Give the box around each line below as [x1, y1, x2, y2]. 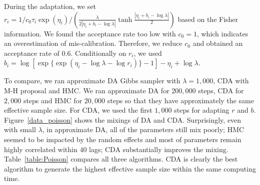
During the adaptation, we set [4, 1, 96, 11]
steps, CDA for [198, 85, 244, 95]
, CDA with [213, 75, 249, 86]
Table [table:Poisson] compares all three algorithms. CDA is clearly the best [4, 154, 238, 164]
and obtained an [192, 38, 243, 48]
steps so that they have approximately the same [107, 95, 254, 105]
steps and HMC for [23, 95, 82, 105]
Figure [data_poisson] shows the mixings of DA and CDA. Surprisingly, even [4, 114, 241, 125]
